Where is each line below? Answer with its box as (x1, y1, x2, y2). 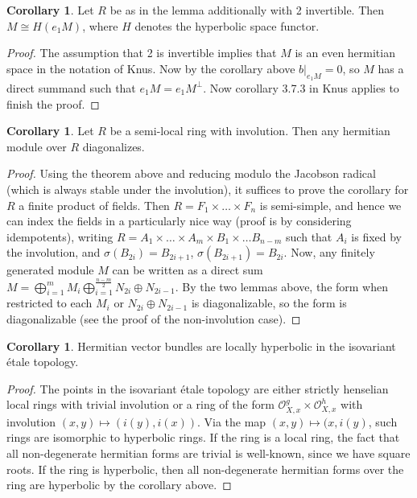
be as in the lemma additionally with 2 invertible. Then (109, 2, 385, 18)
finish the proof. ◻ (6, 95, 100, 112)
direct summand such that (6, 79, 136, 96)
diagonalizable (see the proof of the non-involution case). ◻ (6, 310, 301, 327)
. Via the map (196, 413, 266, 430)
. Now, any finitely (283, 244, 375, 261)
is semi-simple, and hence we (259, 196, 402, 213)
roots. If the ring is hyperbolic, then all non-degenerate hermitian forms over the (6, 460, 404, 477)
